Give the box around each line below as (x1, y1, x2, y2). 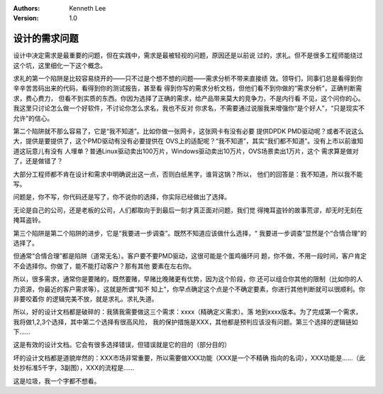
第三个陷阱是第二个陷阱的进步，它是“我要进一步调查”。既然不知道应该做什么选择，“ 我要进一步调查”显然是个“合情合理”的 (13, 229, 367, 237)
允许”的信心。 (13, 114, 54, 122)
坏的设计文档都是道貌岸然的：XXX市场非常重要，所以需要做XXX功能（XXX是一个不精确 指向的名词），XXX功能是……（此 (13, 354, 365, 362)
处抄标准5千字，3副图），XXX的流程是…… (13, 363, 135, 372)
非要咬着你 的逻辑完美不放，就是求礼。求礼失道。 (13, 295, 158, 303)
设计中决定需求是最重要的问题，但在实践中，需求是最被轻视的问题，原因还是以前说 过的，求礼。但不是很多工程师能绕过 (13, 51, 363, 60)
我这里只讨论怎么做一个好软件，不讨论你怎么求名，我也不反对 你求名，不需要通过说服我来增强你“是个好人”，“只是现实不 (13, 104, 365, 113)
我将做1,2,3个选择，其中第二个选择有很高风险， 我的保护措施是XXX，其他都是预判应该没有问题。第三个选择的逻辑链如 (13, 317, 358, 326)
